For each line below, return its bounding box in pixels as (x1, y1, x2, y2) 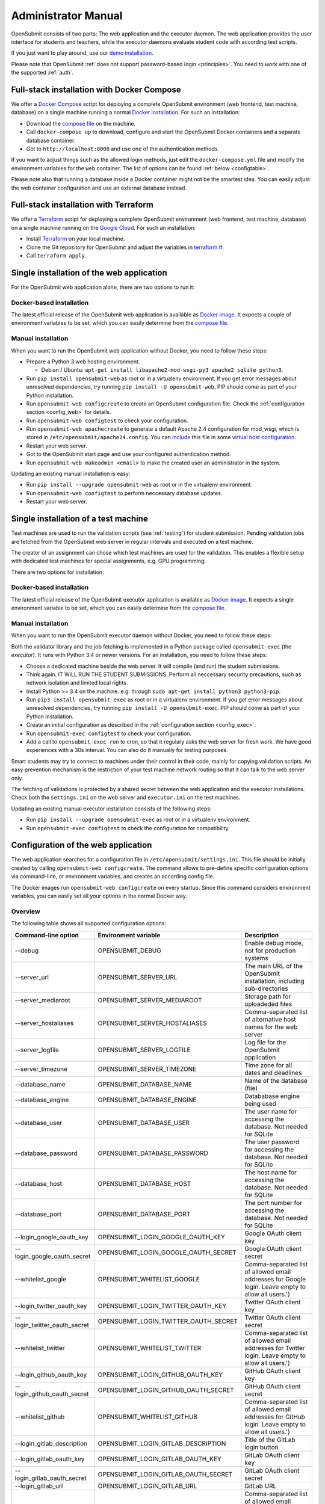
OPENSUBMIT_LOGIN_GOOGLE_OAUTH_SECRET (97, 1248, 237, 1257)
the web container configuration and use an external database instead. (11, 184, 187, 191)
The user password (244, 1138, 300, 1146)
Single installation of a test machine (11, 514, 149, 524)
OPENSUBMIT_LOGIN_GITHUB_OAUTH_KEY (97, 1370, 223, 1379)
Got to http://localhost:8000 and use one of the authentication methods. (26, 145, 220, 152)
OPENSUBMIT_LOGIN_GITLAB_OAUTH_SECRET (97, 1470, 233, 1478)
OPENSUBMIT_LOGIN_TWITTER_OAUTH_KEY (97, 1301, 227, 1310)
